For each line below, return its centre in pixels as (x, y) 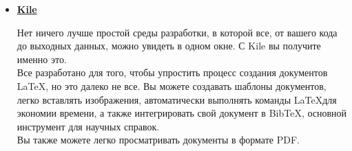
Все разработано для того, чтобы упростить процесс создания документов (172, 72)
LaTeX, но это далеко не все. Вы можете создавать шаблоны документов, (172, 85)
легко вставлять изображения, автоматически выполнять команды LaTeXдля (177, 99)
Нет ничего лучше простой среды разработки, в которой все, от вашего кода (177, 32)
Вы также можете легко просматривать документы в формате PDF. (158, 140)
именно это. (42, 59)
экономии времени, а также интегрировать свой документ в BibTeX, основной (182, 113)
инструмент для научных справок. (88, 126)
